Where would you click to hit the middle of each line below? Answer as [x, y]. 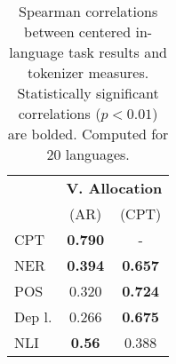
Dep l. [33, 317]
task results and [117, 52]
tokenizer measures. [88, 72]
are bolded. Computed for [88, 134]
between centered [78, 32]
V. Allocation [114, 188]
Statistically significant [88, 93]
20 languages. [88, 154]
